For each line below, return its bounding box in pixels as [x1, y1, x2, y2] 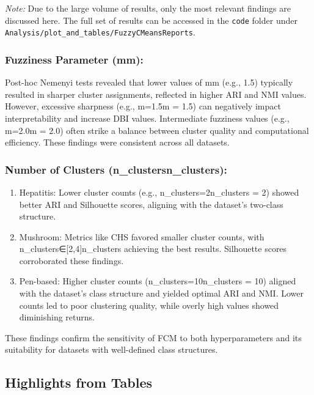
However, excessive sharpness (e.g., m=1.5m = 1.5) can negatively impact [5, 100, 281, 113]
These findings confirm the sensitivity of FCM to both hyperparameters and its [5, 331, 302, 344]
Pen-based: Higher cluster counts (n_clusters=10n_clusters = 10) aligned [19, 275, 296, 287]
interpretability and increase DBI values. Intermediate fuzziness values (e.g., [5, 111, 290, 124]
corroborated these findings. [19, 254, 124, 267]
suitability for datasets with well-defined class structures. [5, 343, 218, 356]
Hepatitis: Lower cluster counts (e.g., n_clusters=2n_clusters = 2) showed [19, 185, 299, 198]
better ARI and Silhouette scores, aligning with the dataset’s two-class [19, 197, 283, 210]
